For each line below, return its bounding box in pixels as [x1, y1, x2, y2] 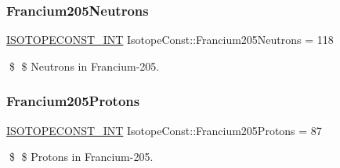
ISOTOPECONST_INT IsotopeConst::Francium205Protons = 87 [6, 122, 322, 138]
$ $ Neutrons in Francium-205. [9, 57, 160, 74]
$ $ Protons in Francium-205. [9, 148, 154, 165]
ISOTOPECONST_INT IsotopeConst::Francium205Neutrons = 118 [6, 31, 334, 48]
